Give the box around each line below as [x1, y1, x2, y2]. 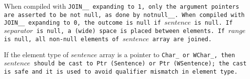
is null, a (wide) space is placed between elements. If [36, 27, 225, 34]
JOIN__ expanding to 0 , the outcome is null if [4, 19, 161, 27]
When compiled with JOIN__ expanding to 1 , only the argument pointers [4, 1, 239, 11]
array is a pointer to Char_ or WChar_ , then [99, 49, 235, 60]
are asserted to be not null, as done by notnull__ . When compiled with [4, 11, 245, 18]
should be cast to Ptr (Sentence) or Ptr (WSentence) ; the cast [34, 60, 247, 67]
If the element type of [4, 49, 69, 60]
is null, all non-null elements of [4, 35, 119, 43]
